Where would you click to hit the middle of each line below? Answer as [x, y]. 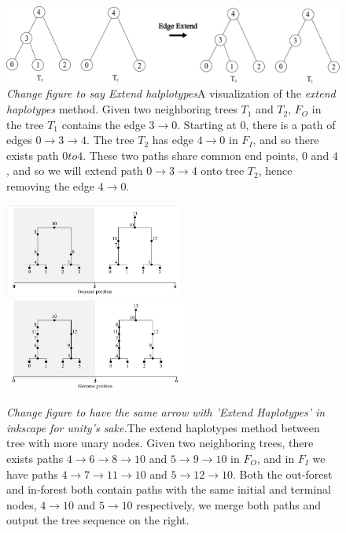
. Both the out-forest [283, 474]
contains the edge [103, 124]
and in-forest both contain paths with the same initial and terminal [169, 489]
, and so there [286, 140]
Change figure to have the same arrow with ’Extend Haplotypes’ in [166, 412]
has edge [173, 140]
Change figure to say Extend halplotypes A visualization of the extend [171, 93]
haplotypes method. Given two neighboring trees [122, 109]
